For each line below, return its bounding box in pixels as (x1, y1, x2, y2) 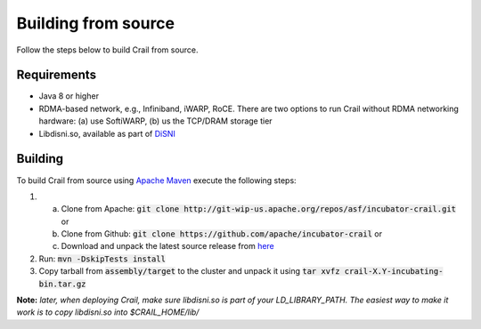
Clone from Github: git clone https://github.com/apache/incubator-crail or (61, 229, 383, 239)
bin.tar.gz (38, 278, 86, 289)
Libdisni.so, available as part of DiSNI (38, 128, 175, 139)
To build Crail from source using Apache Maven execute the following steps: (16, 174, 298, 186)
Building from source (16, 13, 175, 33)
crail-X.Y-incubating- (344, 267, 444, 277)
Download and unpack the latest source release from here (61, 241, 275, 252)
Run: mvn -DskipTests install (38, 253, 167, 264)
